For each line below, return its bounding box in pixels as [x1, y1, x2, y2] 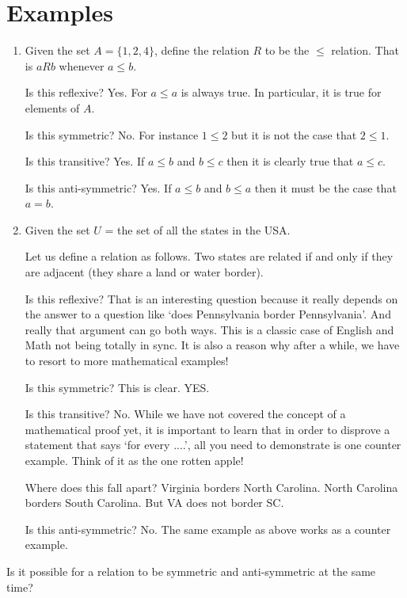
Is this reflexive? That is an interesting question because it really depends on [25, 290, 398, 307]
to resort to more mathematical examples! [25, 352, 229, 369]
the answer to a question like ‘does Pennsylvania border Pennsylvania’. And [25, 306, 391, 322]
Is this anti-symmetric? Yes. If [25, 179, 172, 196]
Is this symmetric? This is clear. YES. [25, 379, 210, 395]
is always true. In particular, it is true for [181, 84, 382, 101]
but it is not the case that [231, 126, 357, 143]
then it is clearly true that [226, 153, 354, 169]
